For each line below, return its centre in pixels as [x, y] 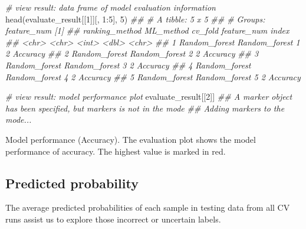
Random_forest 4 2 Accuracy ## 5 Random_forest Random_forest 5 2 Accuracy [153, 76]
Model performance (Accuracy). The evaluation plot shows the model [131, 139]
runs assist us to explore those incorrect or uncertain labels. [113, 219]
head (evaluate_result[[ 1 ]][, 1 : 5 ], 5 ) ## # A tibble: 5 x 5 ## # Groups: [135, 19]
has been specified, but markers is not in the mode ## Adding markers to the [145, 108]
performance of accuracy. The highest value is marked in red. [116, 151]
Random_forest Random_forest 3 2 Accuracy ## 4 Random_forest [128, 65]
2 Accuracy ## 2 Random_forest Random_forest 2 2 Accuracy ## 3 [132, 53]
